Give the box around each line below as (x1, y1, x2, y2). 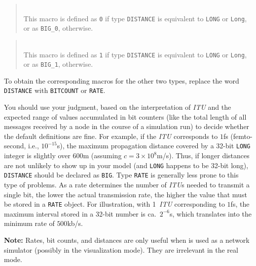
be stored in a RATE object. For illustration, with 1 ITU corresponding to (4, 199, 225, 209)
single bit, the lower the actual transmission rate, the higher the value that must (4, 189, 247, 199)
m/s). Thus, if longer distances (157, 150, 250, 161)
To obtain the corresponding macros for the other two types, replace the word (4, 75, 239, 86)
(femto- (230, 131, 253, 141)
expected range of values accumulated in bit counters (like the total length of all (4, 111, 247, 122)
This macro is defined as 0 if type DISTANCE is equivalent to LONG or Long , (23, 13, 247, 23)
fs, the (230, 199, 250, 209)
